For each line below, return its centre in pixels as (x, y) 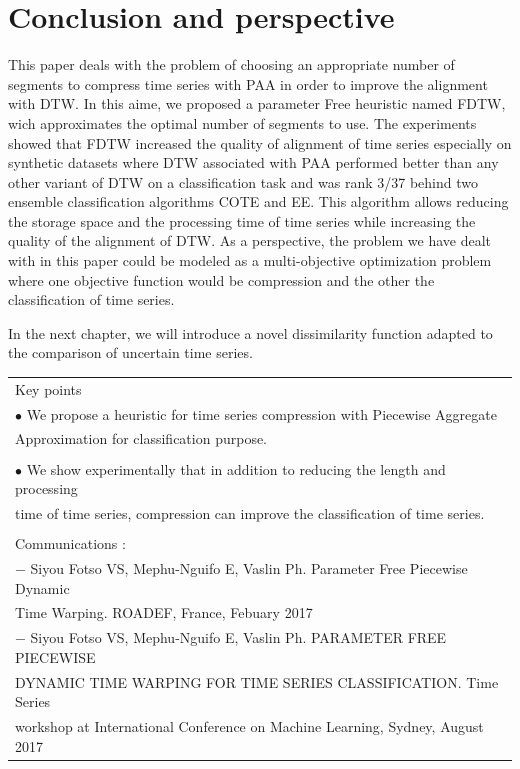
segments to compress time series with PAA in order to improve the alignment (248, 83)
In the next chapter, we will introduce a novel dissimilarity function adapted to (250, 332)
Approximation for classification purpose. (141, 438)
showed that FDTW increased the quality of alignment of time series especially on (260, 142)
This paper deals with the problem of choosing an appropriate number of (231, 64)
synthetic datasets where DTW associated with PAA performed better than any (253, 162)
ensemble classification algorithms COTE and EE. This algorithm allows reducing (258, 201)
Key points (48, 388)
